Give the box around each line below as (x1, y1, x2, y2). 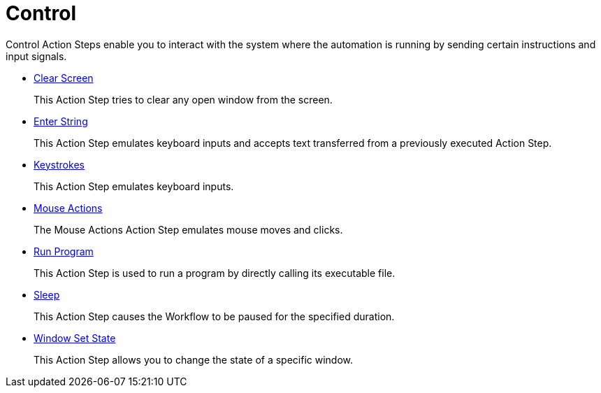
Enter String (34, 115, 88, 127)
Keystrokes (34, 158, 85, 171)
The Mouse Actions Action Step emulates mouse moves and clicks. (34, 223, 343, 236)
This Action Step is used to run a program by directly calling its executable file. (34, 266, 396, 279)
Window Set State (34, 331, 116, 344)
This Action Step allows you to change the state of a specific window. (34, 353, 354, 366)
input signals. (6, 50, 67, 62)
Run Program (34, 245, 94, 257)
